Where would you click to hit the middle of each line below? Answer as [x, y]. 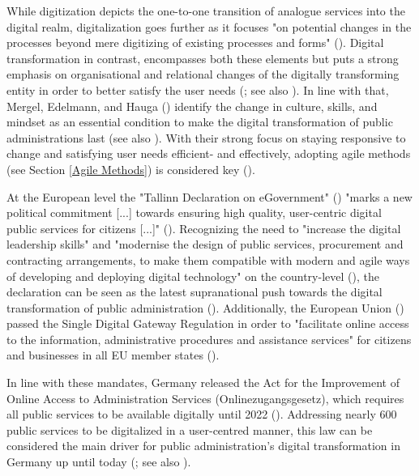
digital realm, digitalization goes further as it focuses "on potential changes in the [209, 26]
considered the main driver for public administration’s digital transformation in [203, 446]
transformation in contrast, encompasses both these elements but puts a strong [203, 58]
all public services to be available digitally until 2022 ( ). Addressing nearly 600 [202, 414]
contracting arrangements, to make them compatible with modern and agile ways [208, 259]
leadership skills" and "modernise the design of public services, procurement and [205, 244]
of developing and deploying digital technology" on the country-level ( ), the [193, 276]
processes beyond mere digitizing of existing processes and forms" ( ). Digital [195, 42]
